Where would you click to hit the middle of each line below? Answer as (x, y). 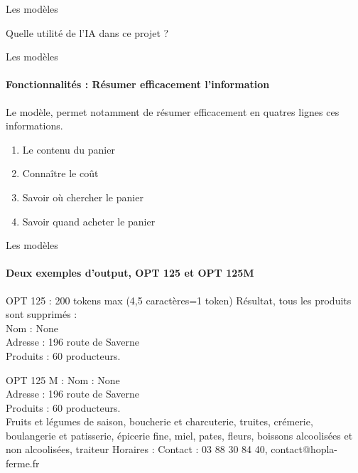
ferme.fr (23, 463)
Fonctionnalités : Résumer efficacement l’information (138, 84)
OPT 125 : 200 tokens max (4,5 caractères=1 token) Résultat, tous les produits (179, 300)
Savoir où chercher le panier (83, 197)
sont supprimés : (42, 314)
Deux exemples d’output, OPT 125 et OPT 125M (130, 273)
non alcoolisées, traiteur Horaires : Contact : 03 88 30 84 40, (137, 449)
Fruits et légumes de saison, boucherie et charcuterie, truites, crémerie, (159, 421)
